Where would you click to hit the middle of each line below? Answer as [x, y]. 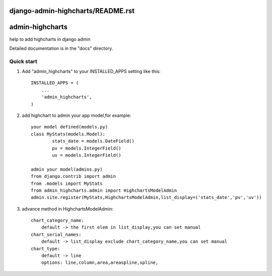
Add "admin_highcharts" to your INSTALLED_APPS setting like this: [91, 72]
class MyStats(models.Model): [68, 134]
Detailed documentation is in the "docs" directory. [61, 48]
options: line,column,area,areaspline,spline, [100, 263]
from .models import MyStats [67, 183]
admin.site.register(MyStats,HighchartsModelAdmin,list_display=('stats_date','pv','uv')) [146, 197]
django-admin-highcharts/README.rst [72, 11]
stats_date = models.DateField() [93, 141]
